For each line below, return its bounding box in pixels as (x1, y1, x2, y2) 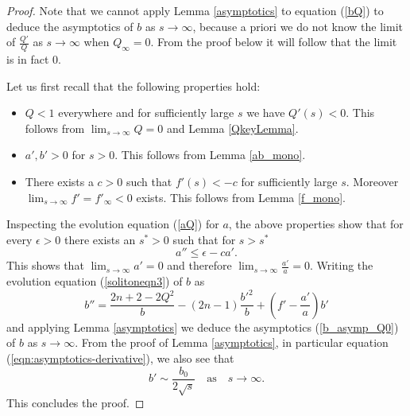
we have (246, 104, 285, 121)
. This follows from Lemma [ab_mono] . (114, 146, 306, 163)
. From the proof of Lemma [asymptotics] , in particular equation (75, 334, 389, 351)
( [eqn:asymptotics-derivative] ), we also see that (6, 349, 234, 366)
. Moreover (346, 173, 399, 189)
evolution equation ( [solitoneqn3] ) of (6, 273, 183, 290)
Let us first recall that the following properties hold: (6, 77, 261, 94)
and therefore (167, 257, 232, 274)
